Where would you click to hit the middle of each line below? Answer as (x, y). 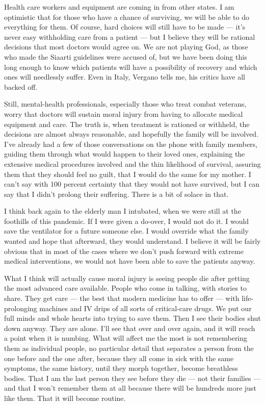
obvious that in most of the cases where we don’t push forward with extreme (124, 251)
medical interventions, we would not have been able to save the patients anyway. (130, 261)
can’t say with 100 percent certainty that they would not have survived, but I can (132, 184)
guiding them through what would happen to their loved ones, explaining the (125, 154)
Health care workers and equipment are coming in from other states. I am (119, 7)
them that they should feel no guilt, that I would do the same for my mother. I (128, 174)
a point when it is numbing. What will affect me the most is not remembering (126, 338)
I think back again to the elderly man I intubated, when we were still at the (123, 211)
